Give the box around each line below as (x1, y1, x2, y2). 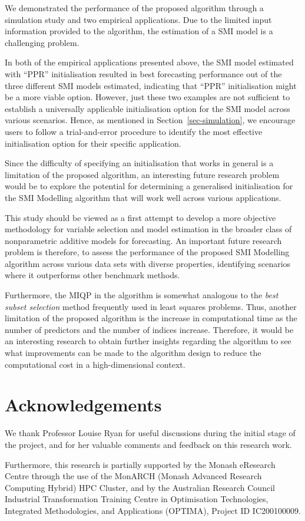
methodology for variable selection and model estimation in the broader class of (5, 223, 292, 235)
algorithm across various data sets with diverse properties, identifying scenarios (5, 257, 291, 269)
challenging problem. (5, 36, 79, 48)
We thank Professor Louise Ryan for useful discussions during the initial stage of (5, 427, 296, 439)
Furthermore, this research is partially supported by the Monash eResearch (5, 458, 276, 470)
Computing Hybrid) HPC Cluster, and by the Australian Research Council (5, 481, 275, 493)
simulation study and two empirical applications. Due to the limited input (5, 13, 272, 25)
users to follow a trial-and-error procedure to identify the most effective (5, 125, 263, 137)
